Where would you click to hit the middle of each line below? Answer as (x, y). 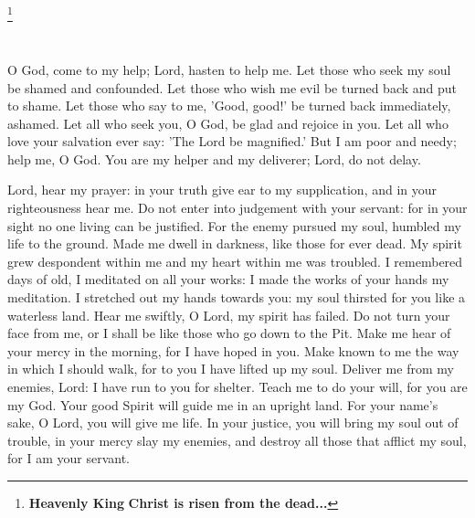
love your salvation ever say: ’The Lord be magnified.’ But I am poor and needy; (232, 141)
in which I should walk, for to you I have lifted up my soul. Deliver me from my (231, 369)
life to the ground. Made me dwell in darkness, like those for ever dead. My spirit (235, 243)
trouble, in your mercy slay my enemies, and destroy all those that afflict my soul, (237, 440)
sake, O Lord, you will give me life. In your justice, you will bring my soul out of (233, 423)
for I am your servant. (69, 458)
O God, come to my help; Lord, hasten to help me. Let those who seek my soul (229, 69)
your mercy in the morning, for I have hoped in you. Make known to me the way (233, 350)
